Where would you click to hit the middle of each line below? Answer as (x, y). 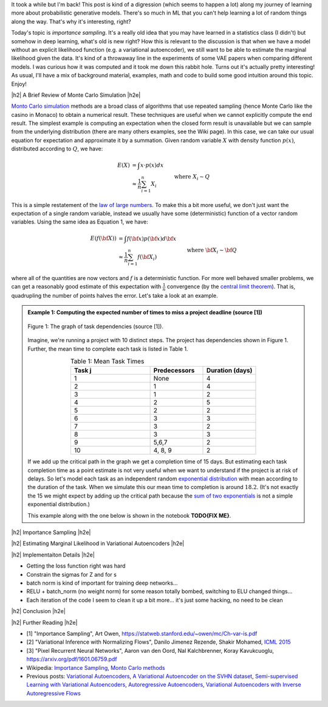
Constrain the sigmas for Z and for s (71, 574)
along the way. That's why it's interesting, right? (71, 21)
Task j (83, 370)
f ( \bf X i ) (147, 258)
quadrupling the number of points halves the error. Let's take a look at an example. (114, 295)
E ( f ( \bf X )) (103, 238)
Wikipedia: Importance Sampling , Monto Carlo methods (96, 667)
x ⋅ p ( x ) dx (152, 165)
